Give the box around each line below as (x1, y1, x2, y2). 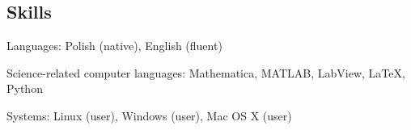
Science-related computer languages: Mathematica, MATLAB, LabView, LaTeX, (6, 64, 405, 81)
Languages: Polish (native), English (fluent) (6, 37, 222, 54)
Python (6, 80, 43, 97)
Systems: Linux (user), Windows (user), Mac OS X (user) (6, 107, 292, 124)
